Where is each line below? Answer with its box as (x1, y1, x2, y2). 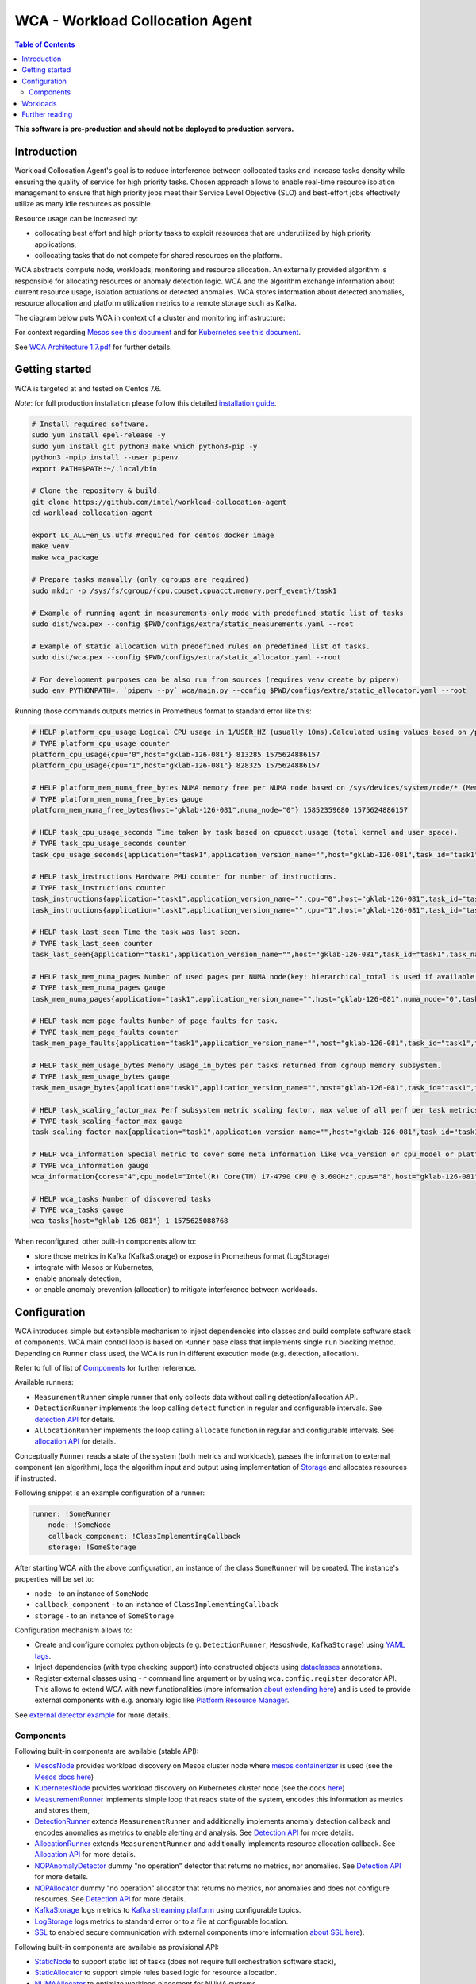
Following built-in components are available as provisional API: (14, 1942, 220, 1951)
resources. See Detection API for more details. (34, 1894, 186, 1904)
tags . (34, 1651, 52, 1660)
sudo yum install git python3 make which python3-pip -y (31, 441, 258, 451)
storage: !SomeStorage (48, 1543, 136, 1551)
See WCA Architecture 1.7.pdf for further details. (14, 342, 172, 352)
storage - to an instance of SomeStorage (34, 1611, 175, 1621)
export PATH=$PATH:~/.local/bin (31, 464, 158, 473)
